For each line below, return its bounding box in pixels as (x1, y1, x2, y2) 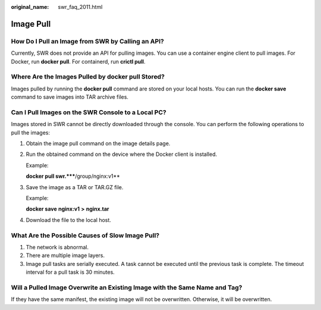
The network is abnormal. (26, 243, 89, 250)
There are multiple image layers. (26, 252, 105, 259)
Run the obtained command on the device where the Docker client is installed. (26, 151, 217, 158)
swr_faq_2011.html (58, 4, 103, 10)
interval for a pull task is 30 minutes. (26, 268, 115, 276)
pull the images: (11, 129, 51, 136)
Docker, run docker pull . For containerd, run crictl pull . (11, 58, 146, 65)
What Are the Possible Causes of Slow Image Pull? (11, 231, 160, 239)
